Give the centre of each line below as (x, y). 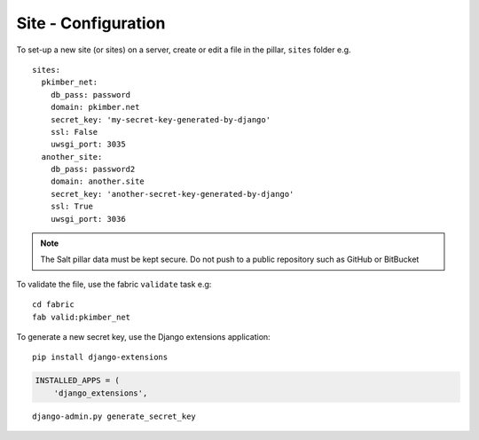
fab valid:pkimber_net (82, 317)
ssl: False (74, 132)
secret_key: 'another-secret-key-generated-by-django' (172, 194)
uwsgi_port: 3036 (88, 219)
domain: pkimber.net (95, 107)
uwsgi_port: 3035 (88, 145)
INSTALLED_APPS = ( (77, 381)
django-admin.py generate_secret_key (114, 416)
